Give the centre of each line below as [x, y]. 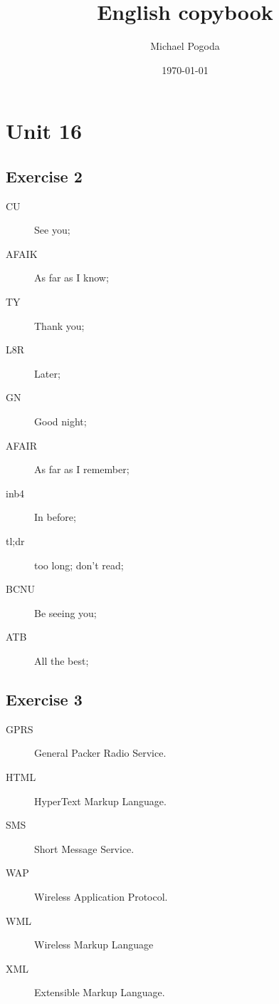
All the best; [62, 660]
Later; [47, 373]
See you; [52, 230]
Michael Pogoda [185, 46]
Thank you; [59, 325]
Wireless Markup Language [94, 945]
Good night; [60, 421]
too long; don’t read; [79, 565]
